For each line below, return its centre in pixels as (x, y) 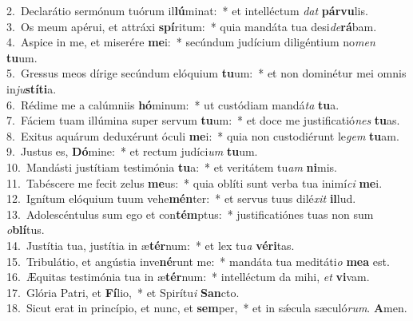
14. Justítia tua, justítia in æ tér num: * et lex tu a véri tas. (151, 245)
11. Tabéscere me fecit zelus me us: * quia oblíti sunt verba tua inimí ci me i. (195, 182)
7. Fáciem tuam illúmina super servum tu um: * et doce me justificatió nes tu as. (203, 120)
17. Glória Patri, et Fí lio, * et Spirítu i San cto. (123, 292)
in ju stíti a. (32, 88)
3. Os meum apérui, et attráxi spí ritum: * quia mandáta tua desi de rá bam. (192, 26)
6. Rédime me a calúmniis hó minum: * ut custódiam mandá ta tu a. (173, 104)
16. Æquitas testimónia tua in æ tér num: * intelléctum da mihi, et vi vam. (188, 277)
